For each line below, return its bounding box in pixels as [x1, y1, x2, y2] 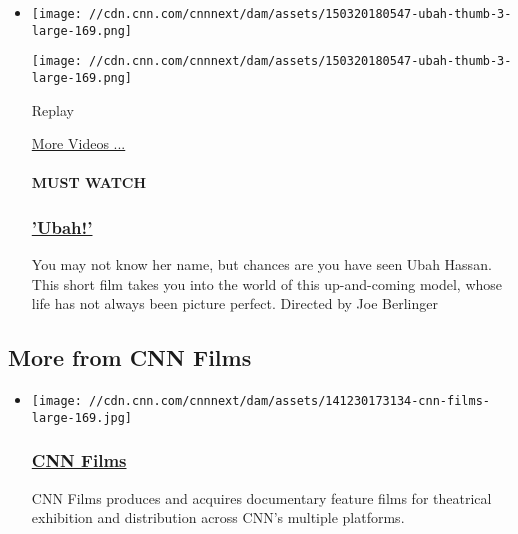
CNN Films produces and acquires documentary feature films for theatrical [31, 487, 492, 508]
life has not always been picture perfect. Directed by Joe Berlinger [31, 293, 438, 314]
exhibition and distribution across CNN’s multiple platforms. [31, 507, 405, 528]
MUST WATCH [31, 172, 147, 193]
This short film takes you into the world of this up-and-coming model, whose [31, 273, 503, 294]
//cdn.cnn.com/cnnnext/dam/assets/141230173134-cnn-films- [89, 394, 490, 409]
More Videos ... [31, 133, 126, 154]
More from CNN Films [8, 342, 252, 373]
